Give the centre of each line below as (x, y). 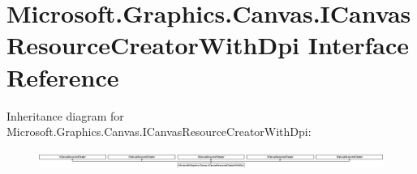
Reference (63, 76)
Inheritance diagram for (65, 115)
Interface (358, 45)
